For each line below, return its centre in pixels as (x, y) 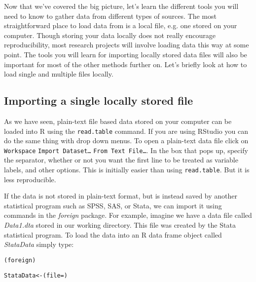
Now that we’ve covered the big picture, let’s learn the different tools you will (121, 6)
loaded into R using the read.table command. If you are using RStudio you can (126, 131)
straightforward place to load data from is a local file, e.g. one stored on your (121, 25)
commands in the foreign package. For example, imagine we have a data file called (128, 215)
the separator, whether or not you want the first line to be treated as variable (121, 160)
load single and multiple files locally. (59, 74)
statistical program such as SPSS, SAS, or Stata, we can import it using (113, 205)
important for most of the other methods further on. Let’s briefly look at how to (126, 64)
